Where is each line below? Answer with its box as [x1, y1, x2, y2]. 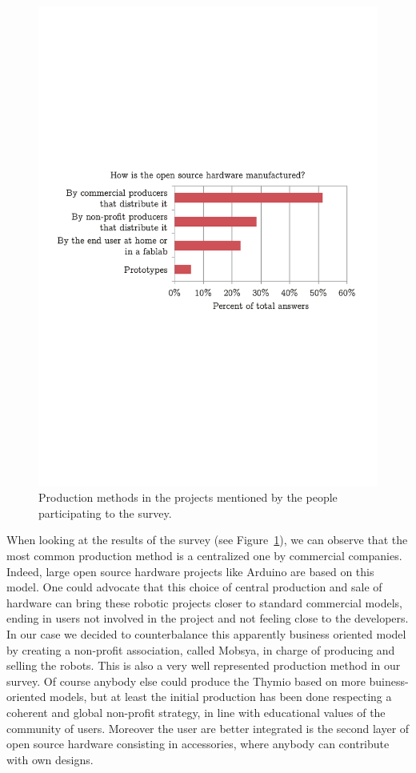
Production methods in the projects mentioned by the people [38, 489, 338, 506]
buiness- [369, 672, 409, 689]
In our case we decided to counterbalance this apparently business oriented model [6, 626, 406, 643]
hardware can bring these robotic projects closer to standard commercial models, [6, 594, 402, 611]
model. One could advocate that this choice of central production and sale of [6, 579, 382, 595]
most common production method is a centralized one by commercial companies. [6, 547, 402, 564]
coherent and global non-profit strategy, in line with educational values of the [6, 704, 386, 720]
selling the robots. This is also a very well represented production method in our [6, 657, 401, 674]
